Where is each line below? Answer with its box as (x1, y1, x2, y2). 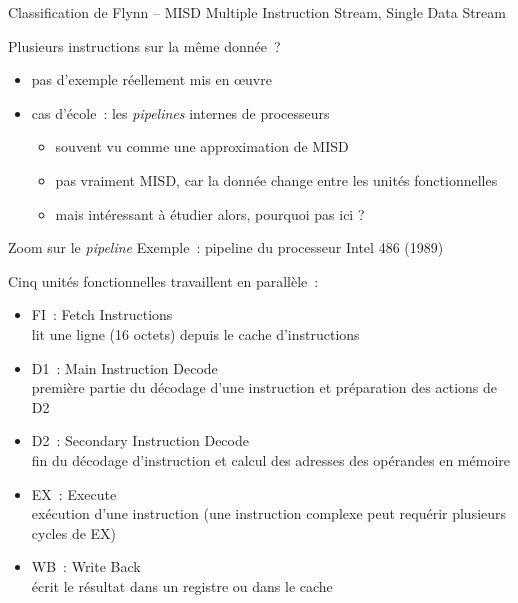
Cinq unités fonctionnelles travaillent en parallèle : (8, 270, 319, 291)
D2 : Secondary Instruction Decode (31, 430, 249, 451)
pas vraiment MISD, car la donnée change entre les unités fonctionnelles (55, 169, 498, 190)
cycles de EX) (31, 522, 117, 543)
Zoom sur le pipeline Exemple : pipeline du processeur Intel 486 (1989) (8, 237, 444, 258)
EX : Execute (31, 483, 117, 504)
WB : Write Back (31, 556, 141, 577)
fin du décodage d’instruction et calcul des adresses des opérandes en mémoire (31, 449, 511, 470)
